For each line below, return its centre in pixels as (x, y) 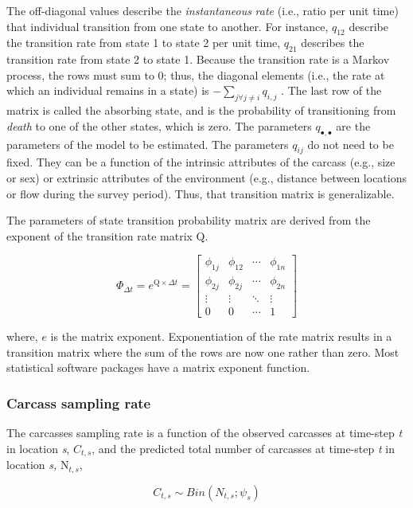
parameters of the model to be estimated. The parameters (148, 144)
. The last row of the (331, 90)
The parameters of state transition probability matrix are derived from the (189, 220)
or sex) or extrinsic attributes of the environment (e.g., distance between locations (207, 177)
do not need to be (351, 144)
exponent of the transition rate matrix (99, 235)
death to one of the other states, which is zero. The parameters (159, 125)
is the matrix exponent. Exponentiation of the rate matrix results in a (221, 336)
